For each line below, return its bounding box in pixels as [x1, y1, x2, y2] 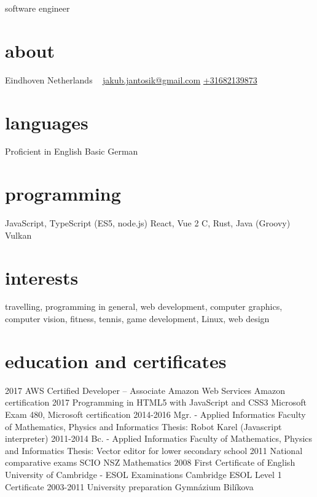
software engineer [5, 2, 70, 14]
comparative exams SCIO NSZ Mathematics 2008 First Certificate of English [5, 456, 295, 469]
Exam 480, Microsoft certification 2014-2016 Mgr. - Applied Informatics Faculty [5, 407, 306, 420]
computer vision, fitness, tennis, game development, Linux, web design [5, 312, 270, 325]
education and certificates [5, 348, 227, 373]
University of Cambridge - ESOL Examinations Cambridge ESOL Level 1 [5, 468, 282, 480]
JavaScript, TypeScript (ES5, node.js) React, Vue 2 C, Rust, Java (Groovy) [5, 217, 291, 229]
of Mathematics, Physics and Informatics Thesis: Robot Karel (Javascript [5, 420, 282, 433]
